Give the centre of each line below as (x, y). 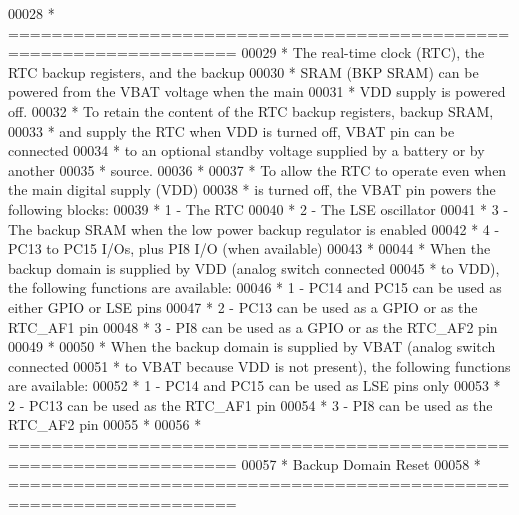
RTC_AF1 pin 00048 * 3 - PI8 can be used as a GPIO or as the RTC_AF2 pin (253, 326)
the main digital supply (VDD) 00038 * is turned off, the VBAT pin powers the (252, 189)
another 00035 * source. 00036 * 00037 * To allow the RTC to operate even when (257, 169)
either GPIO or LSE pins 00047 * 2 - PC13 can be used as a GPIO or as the (243, 306)
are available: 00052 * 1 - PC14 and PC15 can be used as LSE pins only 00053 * (254, 385)
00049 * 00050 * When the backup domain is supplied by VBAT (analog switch (252, 346)
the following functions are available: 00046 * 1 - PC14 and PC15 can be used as (255, 287)
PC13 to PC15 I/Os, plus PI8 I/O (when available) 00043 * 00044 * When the (249, 248)
